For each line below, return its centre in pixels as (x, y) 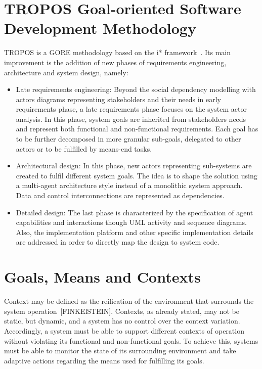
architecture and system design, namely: (66, 72)
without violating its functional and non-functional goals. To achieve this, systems (131, 340)
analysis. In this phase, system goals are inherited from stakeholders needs (131, 119)
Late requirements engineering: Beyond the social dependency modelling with (136, 89)
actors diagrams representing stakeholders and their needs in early (118, 99)
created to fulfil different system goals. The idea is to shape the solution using (137, 175)
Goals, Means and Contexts (102, 277)
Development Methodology (100, 28)
